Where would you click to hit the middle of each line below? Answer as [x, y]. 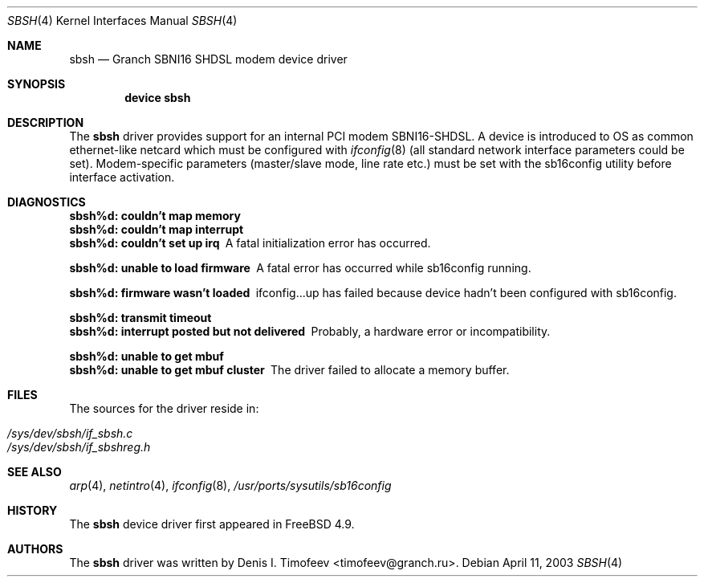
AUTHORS [35, 549]
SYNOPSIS [37, 84]
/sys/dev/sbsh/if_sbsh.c [70, 433]
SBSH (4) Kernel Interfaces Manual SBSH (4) [122, 20]
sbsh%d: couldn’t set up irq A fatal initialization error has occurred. [250, 243]
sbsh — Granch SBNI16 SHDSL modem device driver [208, 59]
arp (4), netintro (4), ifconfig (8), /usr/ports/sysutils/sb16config [230, 485]
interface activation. [122, 177]
